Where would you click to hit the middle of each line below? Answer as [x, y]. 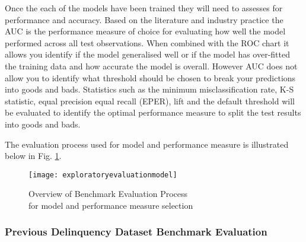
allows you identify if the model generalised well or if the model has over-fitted [147, 54]
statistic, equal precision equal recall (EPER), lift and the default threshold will [150, 101]
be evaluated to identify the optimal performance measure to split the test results [153, 112]
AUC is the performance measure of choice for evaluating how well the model [145, 31]
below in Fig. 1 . [33, 156]
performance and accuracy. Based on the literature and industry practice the [144, 19]
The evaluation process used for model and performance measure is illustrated [147, 144]
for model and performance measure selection [111, 205]
